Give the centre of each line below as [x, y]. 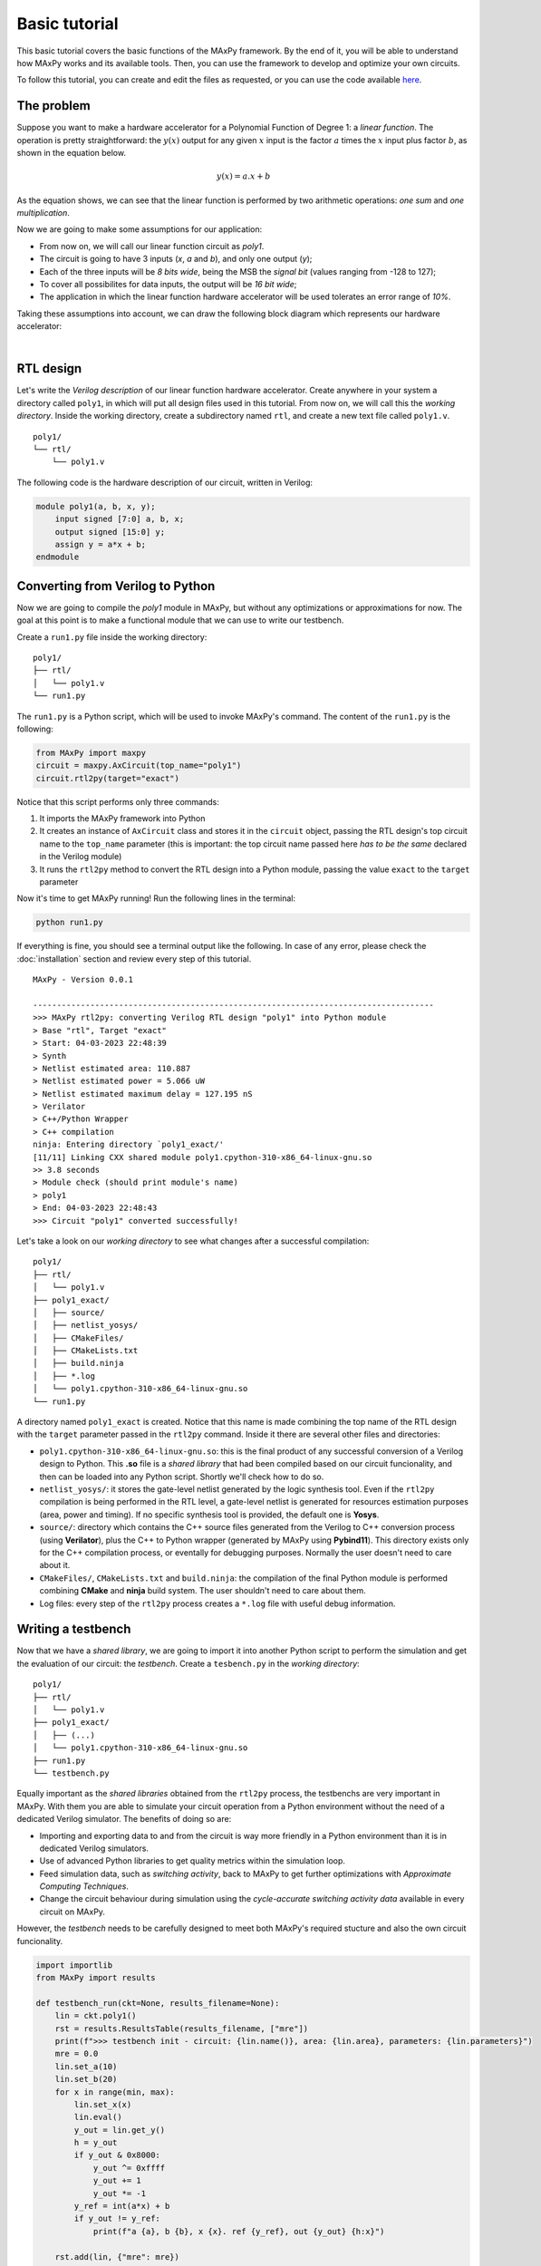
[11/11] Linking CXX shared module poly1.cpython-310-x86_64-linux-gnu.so [203, 1157]
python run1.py [69, 923]
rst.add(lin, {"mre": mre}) [117, 2256]
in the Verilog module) [81, 857]
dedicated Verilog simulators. [94, 1848]
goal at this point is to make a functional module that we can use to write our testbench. [180, 620]
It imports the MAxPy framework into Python [122, 818]
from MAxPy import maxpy [91, 753]
